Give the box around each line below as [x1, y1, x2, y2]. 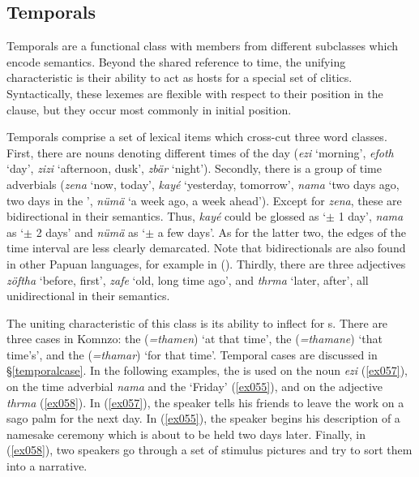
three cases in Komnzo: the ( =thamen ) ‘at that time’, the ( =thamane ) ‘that [6, 330, 383, 347]
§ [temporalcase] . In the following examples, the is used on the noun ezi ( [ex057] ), [6, 362, 408, 379]
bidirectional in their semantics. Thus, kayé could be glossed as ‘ [6, 208, 327, 225]
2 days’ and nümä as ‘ [36, 223, 146, 240]
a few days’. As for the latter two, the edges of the [157, 223, 407, 240]
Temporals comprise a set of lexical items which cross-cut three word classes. [6, 128, 387, 145]
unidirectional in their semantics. [6, 287, 170, 304]
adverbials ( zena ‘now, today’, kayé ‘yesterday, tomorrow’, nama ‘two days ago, [6, 175, 400, 192]
